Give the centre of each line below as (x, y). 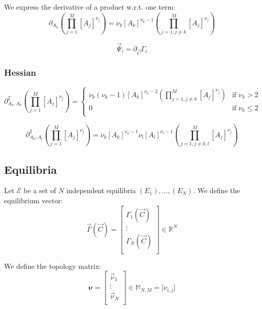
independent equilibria (101, 190)
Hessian (20, 72)
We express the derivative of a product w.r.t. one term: (90, 7)
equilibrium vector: (34, 200)
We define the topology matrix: (53, 266)
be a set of (40, 190)
